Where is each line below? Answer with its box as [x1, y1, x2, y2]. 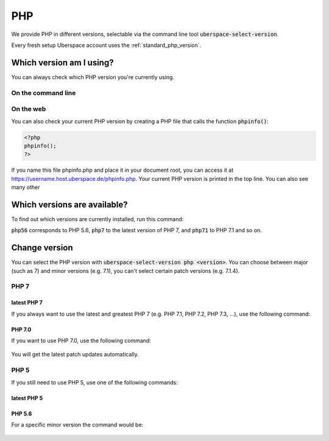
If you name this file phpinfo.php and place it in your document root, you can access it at [11, 166, 234, 174]
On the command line [11, 88, 76, 97]
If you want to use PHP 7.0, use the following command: [11, 337, 152, 344]
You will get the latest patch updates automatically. [11, 351, 140, 358]
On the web [11, 105, 46, 113]
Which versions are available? [11, 199, 128, 210]
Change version [11, 242, 73, 253]
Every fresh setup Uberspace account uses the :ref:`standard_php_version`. [11, 41, 202, 49]
